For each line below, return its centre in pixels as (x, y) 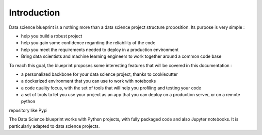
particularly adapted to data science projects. (54, 126)
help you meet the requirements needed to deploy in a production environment (100, 50)
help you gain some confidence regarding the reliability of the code (88, 43)
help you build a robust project (52, 36)
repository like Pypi (28, 110)
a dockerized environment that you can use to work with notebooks (89, 81)
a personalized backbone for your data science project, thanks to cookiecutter (99, 74)
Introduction (34, 13)
